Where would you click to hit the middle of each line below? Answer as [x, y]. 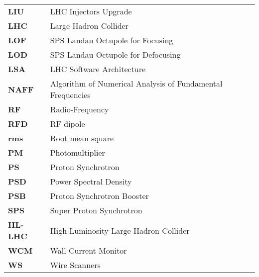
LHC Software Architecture [98, 69]
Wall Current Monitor [88, 250]
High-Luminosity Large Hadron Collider [120, 230]
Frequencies [70, 95]
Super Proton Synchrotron [96, 210]
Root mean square [82, 138]
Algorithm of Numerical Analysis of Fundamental [136, 83]
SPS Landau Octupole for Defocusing [115, 54]
